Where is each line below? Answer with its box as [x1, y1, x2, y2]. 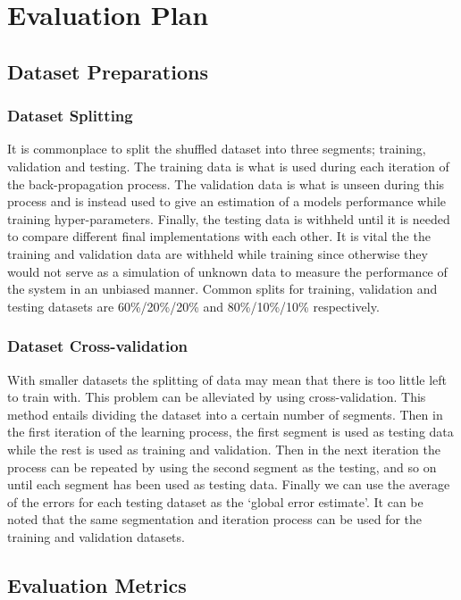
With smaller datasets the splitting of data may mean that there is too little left [7, 370, 448, 388]
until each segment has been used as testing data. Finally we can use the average [7, 475, 450, 494]
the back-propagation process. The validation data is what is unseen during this [7, 174, 445, 193]
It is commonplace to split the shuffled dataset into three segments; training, [7, 139, 426, 158]
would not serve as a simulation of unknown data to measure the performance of [7, 262, 448, 280]
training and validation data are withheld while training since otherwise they [7, 244, 428, 262]
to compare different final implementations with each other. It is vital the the [7, 227, 431, 246]
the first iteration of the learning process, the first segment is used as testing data [7, 422, 454, 441]
